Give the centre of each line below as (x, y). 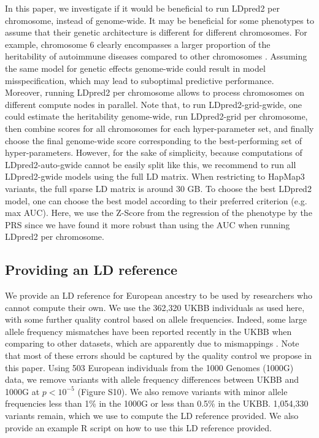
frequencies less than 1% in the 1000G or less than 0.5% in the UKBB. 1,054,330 (157, 403)
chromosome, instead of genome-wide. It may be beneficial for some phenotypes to (159, 20)
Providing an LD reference (91, 270)
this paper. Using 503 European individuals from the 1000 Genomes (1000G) (149, 367)
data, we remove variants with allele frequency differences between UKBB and (152, 379)
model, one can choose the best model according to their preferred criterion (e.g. (156, 200)
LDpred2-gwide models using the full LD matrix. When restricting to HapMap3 (155, 176)
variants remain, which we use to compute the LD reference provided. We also (152, 416)
